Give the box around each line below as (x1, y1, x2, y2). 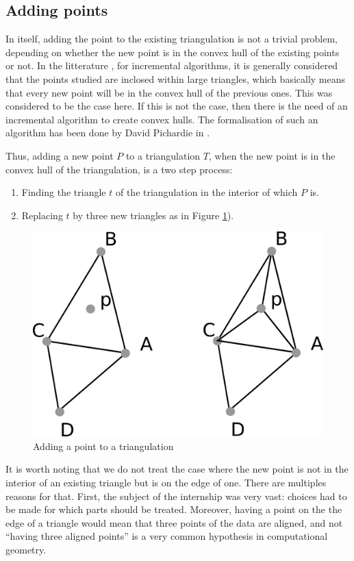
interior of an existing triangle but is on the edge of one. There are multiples (5, 475, 327, 490)
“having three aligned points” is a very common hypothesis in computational (5, 529, 328, 543)
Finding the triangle (21, 185, 106, 199)
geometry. (5, 543, 47, 557)
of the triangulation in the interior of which (115, 185, 298, 199)
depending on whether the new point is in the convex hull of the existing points (5, 45, 340, 59)
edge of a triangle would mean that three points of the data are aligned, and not (5, 515, 343, 529)
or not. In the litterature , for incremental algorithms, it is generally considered (5, 58, 338, 73)
